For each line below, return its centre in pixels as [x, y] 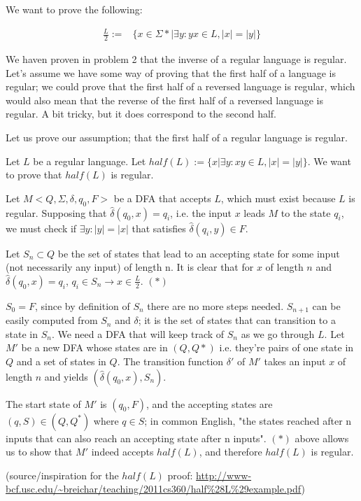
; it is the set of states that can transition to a [237, 320]
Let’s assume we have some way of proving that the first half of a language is [171, 72]
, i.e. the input [201, 212]
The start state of [43, 403]
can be [326, 305]
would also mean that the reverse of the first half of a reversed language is [164, 100]
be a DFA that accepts [162, 198]
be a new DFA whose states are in [94, 347]
